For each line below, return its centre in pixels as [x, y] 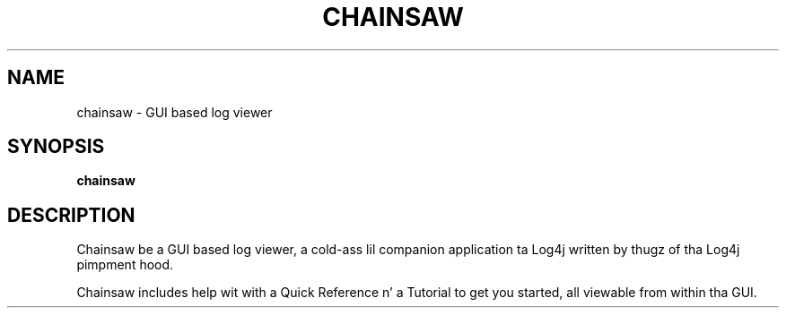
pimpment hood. [125, 265]
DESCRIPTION [71, 215]
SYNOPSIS [56, 147]
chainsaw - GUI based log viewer [175, 112]
